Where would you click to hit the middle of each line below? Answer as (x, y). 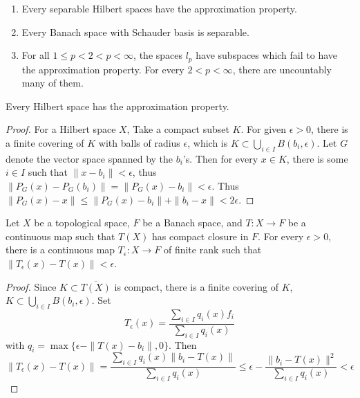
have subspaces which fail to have (267, 55)
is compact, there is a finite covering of (196, 286)
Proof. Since (31, 286)
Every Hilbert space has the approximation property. (117, 106)
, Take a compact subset (178, 129)
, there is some (317, 158)
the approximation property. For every (103, 69)
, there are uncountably (282, 69)
